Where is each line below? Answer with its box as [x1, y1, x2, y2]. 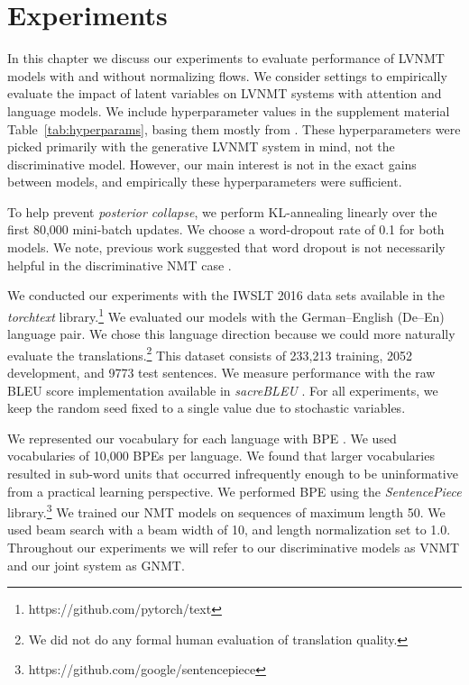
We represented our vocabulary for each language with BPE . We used [7, 428, 397, 447]
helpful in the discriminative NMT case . [7, 255, 232, 274]
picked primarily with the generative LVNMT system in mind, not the [7, 137, 395, 156]
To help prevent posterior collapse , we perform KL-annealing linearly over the [7, 202, 437, 221]
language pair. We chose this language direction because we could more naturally [7, 324, 455, 343]
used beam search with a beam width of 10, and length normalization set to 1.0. [7, 520, 451, 539]
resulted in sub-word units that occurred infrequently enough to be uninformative [7, 463, 458, 482]
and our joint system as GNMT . [7, 555, 185, 574]
